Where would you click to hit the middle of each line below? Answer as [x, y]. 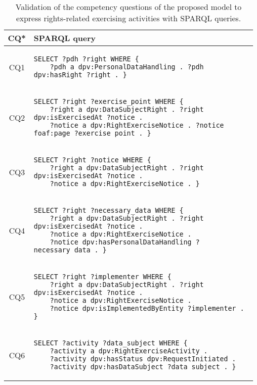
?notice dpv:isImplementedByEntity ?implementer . [147, 308]
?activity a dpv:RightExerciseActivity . [129, 351]
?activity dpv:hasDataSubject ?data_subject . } [143, 367]
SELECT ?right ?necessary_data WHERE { [109, 210]
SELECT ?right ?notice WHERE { [92, 160]
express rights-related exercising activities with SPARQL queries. [128, 18]
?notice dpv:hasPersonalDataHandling [121, 242]
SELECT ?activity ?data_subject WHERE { [111, 343]
